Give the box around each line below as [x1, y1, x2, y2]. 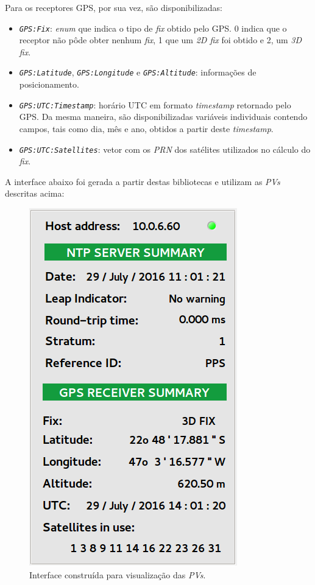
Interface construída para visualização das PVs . [29, 568, 206, 581]
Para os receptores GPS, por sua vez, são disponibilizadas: [5, 1, 222, 13]
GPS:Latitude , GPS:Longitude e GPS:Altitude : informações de [19, 66, 257, 79]
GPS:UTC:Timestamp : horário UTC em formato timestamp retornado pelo [19, 98, 291, 111]
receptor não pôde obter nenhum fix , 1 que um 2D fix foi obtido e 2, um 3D [19, 33, 302, 46]
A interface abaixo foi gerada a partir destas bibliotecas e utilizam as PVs [5, 175, 280, 187]
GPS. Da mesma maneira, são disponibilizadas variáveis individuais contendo [19, 110, 308, 123]
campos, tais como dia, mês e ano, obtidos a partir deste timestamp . [19, 122, 274, 135]
